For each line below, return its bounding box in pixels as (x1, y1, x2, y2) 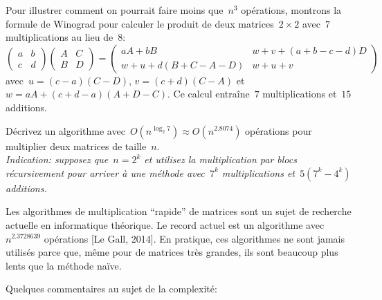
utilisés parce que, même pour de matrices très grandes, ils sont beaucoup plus (6, 245, 338, 259)
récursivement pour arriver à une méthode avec (6, 165, 205, 180)
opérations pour (245, 123, 312, 138)
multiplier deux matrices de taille (6, 138, 147, 153)
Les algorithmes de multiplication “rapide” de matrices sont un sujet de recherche (6, 204, 352, 218)
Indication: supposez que (6, 152, 109, 167)
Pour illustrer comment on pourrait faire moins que (6, 3, 224, 17)
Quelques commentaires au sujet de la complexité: (6, 281, 217, 296)
